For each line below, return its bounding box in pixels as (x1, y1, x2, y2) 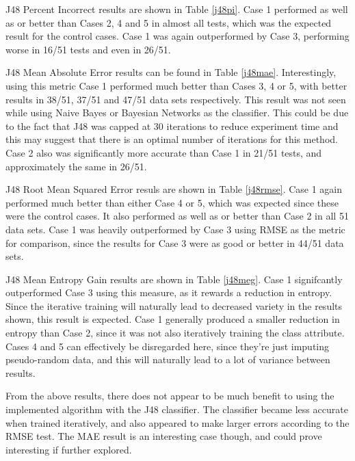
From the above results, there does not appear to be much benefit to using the (5, 388, 334, 403)
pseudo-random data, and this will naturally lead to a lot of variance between (5, 352, 330, 367)
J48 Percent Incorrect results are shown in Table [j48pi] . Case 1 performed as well (5, 2, 348, 16)
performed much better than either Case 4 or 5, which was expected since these (5, 195, 339, 209)
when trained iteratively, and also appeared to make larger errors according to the (5, 415, 350, 430)
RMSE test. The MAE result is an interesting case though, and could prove (5, 429, 322, 443)
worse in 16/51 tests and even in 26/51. (5, 42, 171, 56)
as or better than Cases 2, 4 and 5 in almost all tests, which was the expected (5, 15, 332, 29)
